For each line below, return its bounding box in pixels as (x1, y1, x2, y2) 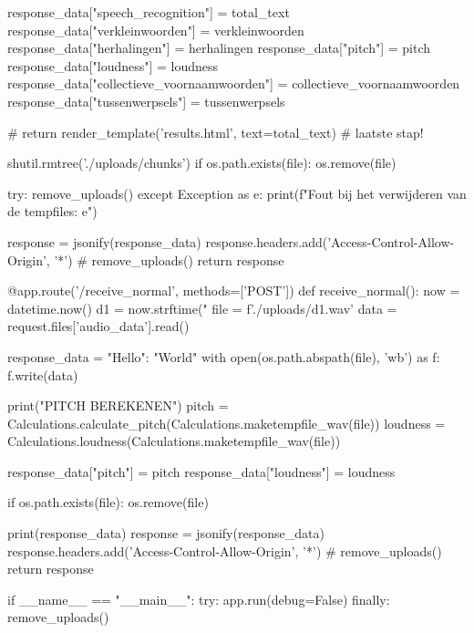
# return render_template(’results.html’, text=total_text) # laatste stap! (7, 122, 424, 141)
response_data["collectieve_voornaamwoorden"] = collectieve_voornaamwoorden (7, 74, 460, 93)
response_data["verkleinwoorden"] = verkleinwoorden (7, 20, 304, 39)
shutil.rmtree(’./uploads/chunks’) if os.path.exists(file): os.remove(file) (7, 153, 397, 172)
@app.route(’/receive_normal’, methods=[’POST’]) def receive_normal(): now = (7, 281, 460, 300)
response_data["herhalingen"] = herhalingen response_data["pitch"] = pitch (7, 38, 431, 57)
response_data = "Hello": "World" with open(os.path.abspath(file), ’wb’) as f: (7, 347, 440, 366)
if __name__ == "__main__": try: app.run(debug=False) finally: (7, 589, 390, 608)
